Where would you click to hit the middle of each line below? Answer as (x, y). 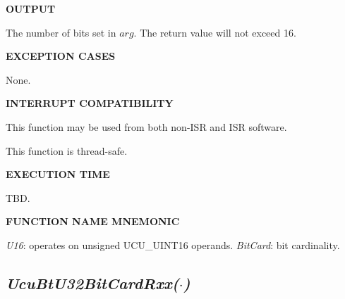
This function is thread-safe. (67, 150)
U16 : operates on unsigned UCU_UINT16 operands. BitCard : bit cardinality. (173, 244)
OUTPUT (31, 8)
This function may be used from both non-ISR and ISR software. (146, 126)
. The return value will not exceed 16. (215, 32)
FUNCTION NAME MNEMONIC (93, 221)
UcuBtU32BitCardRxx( (92, 282)
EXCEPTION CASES (61, 56)
